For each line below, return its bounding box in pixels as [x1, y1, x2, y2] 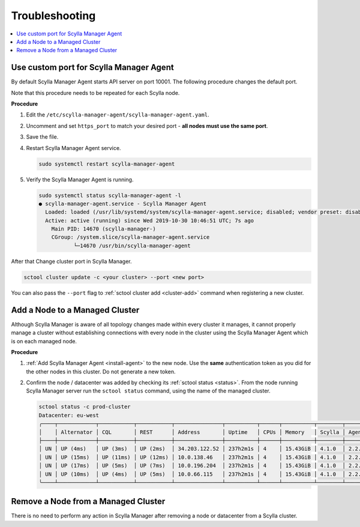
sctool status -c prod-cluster [38, 403, 131, 411]
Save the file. [26, 133, 59, 140]
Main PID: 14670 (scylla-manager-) [51, 226, 156, 232]
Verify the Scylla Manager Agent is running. [26, 176, 134, 183]
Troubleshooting [11, 9, 96, 22]
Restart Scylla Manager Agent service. [26, 144, 121, 151]
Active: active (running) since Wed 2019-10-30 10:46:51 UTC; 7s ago [45, 217, 254, 224]
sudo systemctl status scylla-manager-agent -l [38, 192, 181, 199]
